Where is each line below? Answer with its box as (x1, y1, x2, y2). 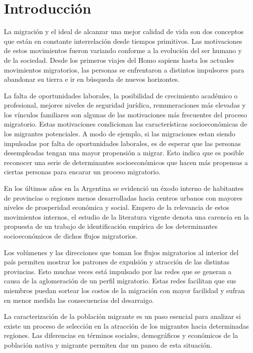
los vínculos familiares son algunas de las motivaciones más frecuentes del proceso (4, 109, 247, 119)
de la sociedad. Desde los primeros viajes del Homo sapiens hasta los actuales (4, 55, 235, 65)
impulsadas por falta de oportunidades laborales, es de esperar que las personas (4, 138, 241, 148)
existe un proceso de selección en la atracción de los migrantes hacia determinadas (4, 320, 249, 331)
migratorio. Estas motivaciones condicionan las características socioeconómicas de (4, 119, 247, 129)
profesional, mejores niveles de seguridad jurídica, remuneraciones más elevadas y (4, 100, 246, 110)
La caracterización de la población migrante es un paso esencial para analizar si (4, 311, 241, 321)
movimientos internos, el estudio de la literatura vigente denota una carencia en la (4, 211, 249, 222)
